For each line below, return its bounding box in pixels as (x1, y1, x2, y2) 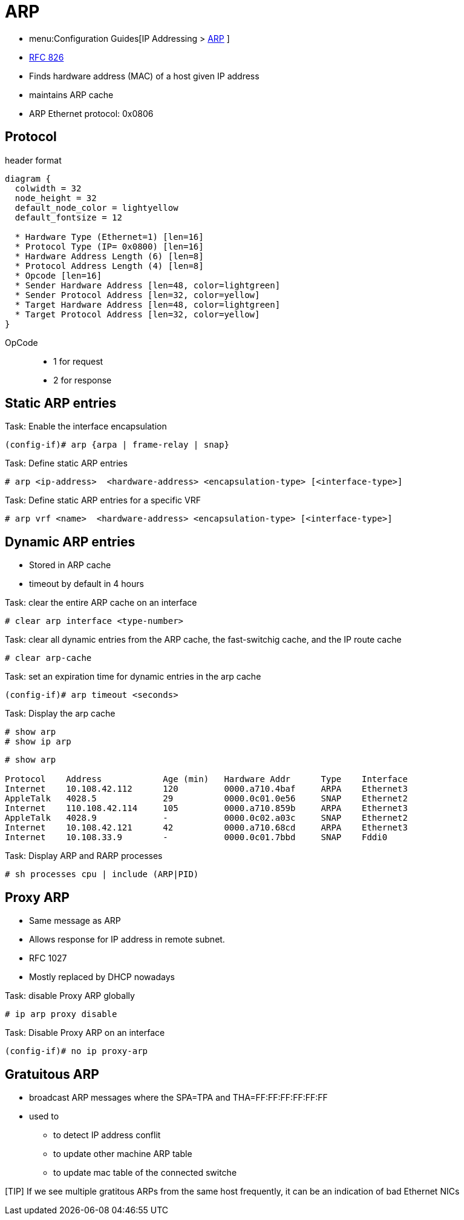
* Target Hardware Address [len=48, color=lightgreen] (15, 299, 281, 310)
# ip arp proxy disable (5, 1009, 117, 1019)
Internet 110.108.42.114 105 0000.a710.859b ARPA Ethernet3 (5, 803, 408, 814)
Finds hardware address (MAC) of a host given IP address (29, 70, 260, 81)
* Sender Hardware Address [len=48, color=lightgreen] (15, 280, 281, 290)
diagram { (5, 173, 51, 184)
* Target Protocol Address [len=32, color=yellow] (15, 309, 260, 319)
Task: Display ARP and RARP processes (5, 850, 163, 861)
